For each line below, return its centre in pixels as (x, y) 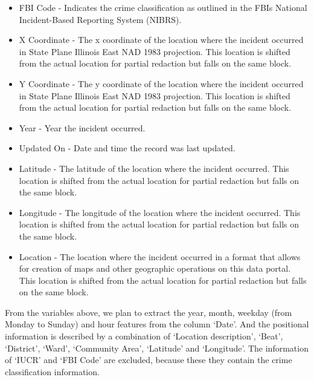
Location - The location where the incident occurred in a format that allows (160, 256)
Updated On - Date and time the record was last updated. (127, 148)
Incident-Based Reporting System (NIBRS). (100, 19)
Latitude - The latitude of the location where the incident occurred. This (154, 168)
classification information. (52, 371)
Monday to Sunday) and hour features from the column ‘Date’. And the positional (157, 324)
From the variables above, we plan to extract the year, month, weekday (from (149, 312)
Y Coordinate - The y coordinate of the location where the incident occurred (161, 83)
